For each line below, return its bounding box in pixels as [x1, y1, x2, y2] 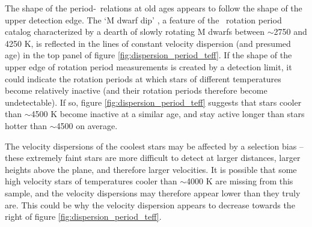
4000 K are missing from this [186, 175, 293, 187]
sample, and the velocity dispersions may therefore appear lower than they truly [5, 186, 301, 199]
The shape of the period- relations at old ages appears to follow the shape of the [5, 2, 302, 14]
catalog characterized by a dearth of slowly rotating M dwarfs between [5, 25, 265, 38]
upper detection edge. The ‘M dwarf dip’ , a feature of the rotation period [5, 13, 282, 26]
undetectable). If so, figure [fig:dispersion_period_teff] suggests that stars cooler [5, 95, 302, 108]
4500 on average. [56, 119, 118, 132]
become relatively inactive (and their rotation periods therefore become [5, 84, 268, 97]
